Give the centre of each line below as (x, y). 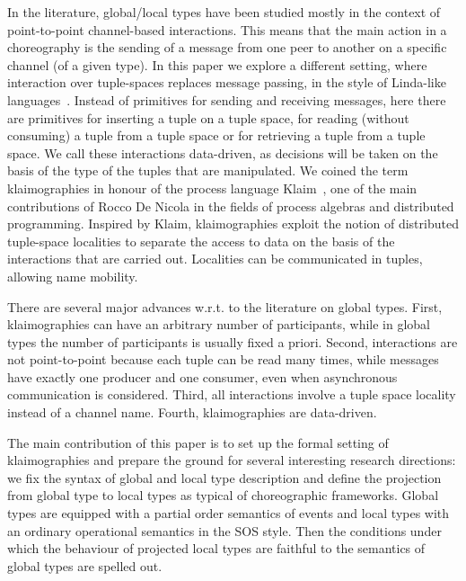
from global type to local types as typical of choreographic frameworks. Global (223, 495)
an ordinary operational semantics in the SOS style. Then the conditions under (224, 530)
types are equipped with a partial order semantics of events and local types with (229, 513)
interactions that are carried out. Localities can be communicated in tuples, (215, 259)
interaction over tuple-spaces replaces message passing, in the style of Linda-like (227, 82)
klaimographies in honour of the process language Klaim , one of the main (212, 188)
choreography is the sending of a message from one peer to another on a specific (227, 47)
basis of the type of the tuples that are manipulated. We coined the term (208, 170)
